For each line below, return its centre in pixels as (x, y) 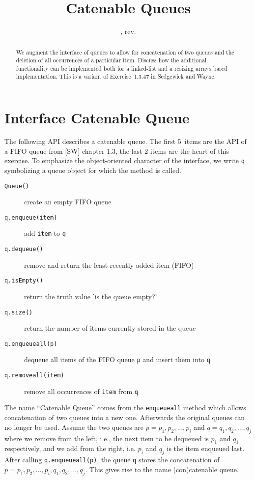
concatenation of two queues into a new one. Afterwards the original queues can (125, 417)
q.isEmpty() (24, 281)
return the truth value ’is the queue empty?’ (91, 296)
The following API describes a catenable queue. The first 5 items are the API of (126, 141)
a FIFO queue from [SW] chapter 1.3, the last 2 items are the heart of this (117, 151)
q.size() (19, 312)
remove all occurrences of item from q (81, 391)
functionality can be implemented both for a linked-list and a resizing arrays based (122, 68)
